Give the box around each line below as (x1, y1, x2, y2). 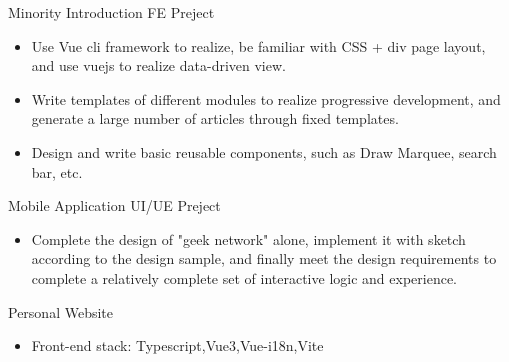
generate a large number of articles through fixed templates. (31, 108, 399, 129)
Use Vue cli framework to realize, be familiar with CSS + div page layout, (31, 35, 486, 56)
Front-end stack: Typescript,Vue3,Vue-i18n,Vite (31, 335, 324, 356)
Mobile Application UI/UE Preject (8, 195, 221, 216)
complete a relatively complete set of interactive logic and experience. (31, 267, 457, 288)
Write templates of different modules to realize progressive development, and (31, 88, 501, 109)
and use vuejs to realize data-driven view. (31, 55, 286, 76)
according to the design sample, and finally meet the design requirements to (31, 248, 497, 269)
